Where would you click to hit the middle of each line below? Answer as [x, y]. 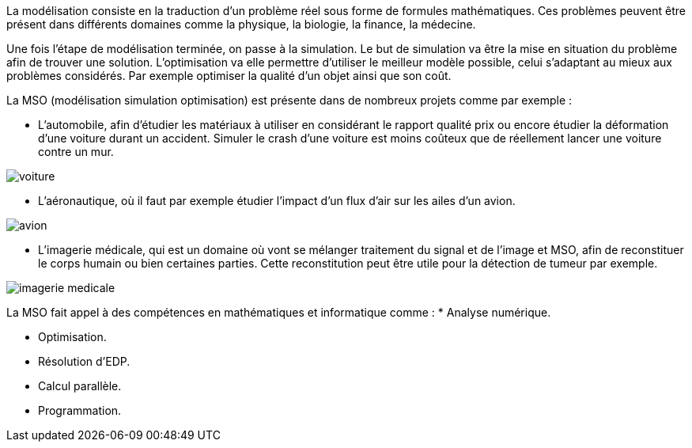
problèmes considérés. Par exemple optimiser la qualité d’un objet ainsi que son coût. [229, 76]
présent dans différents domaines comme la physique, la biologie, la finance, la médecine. [241, 24]
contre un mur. [76, 152]
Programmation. [80, 410]
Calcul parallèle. [80, 386]
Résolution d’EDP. [84, 361]
